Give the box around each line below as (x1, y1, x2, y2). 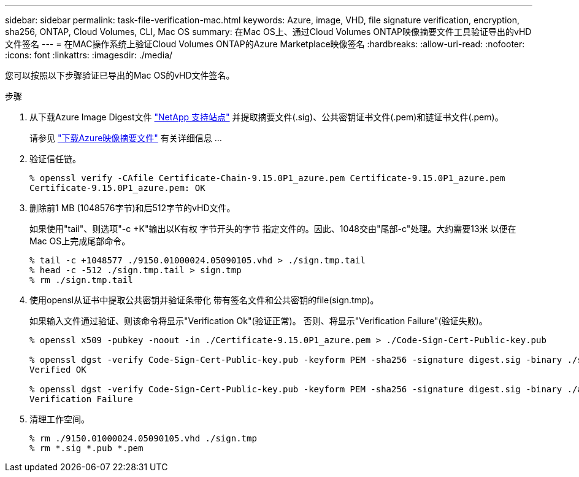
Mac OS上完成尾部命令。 (29, 236, 131, 246)
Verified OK (29, 365, 86, 374)
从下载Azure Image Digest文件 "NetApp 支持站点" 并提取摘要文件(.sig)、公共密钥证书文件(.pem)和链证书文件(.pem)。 (29, 112, 504, 122)
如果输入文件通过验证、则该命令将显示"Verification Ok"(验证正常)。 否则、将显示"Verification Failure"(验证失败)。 (29, 316, 488, 326)
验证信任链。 (29, 153, 81, 164)
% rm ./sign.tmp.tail (29, 275, 133, 285)
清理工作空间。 (29, 414, 90, 424)
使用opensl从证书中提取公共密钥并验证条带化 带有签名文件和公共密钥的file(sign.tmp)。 (29, 295, 379, 305)
